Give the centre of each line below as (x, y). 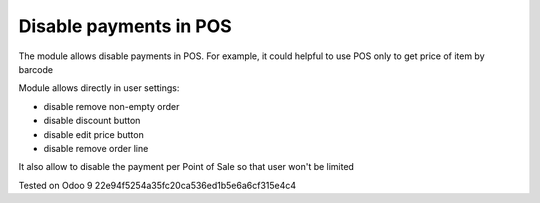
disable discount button (92, 121)
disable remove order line (96, 148)
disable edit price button (93, 134)
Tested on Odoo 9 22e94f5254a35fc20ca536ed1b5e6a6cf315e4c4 (157, 185)
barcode (36, 69)
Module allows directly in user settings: (99, 88)
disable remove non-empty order (111, 106)
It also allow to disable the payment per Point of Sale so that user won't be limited (186, 167)
